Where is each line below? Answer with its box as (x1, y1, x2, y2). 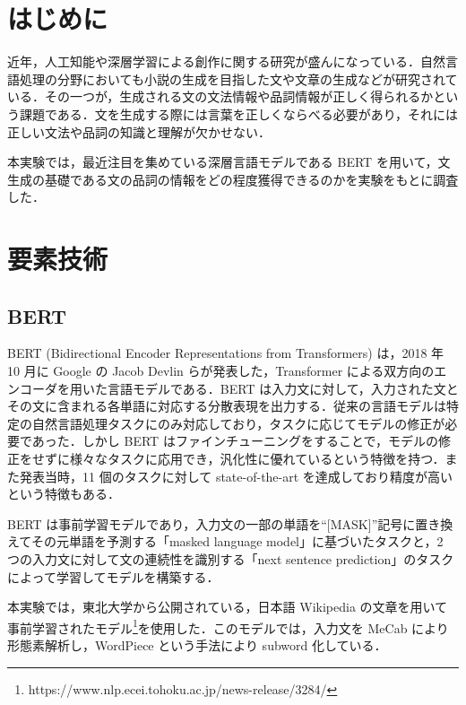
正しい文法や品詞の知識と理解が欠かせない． (7, 122, 271, 141)
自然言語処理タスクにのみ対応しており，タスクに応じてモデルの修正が (31, 413, 445, 432)
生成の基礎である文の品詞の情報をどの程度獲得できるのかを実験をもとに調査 (7, 170, 459, 188)
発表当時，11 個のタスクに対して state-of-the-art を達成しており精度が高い (19, 466, 453, 485)
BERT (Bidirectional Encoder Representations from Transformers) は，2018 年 (7, 344, 444, 362)
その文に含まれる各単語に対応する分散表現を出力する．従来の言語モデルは (7, 396, 446, 415)
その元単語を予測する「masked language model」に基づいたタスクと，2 (30, 532, 444, 551)
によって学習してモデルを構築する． (7, 567, 220, 586)
